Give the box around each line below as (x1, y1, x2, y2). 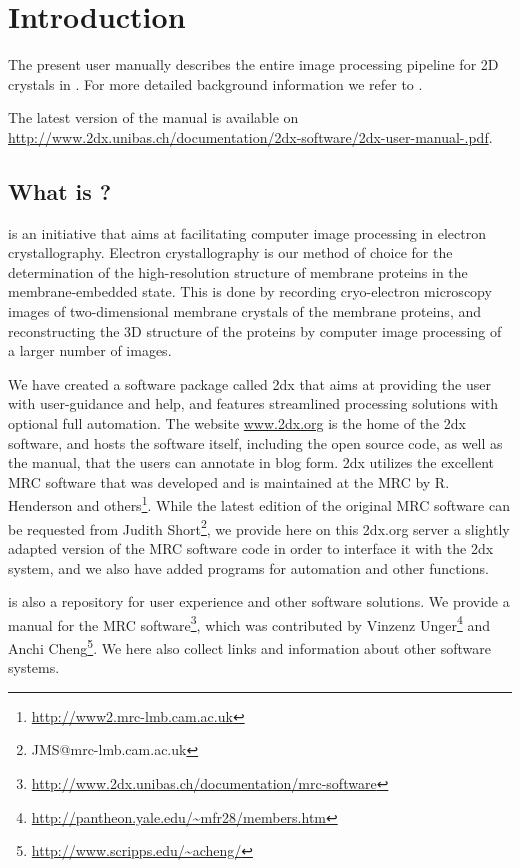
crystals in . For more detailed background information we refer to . (8, 73, 423, 94)
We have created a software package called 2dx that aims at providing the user (8, 373, 491, 394)
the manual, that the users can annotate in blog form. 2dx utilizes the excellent (8, 452, 495, 473)
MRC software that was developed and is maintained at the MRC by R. (8, 471, 450, 492)
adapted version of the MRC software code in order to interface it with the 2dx (8, 537, 494, 558)
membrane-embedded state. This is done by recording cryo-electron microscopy (8, 281, 492, 302)
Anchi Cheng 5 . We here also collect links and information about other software (8, 634, 492, 658)
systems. (8, 657, 60, 678)
